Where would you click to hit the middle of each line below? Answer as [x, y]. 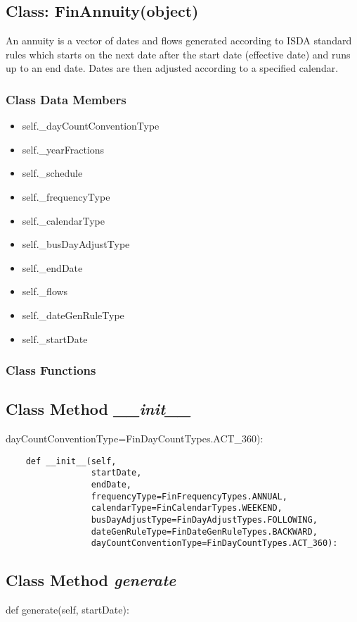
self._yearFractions [63, 149]
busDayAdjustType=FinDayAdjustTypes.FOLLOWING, [204, 520]
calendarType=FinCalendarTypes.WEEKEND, [187, 508]
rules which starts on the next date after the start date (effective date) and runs [178, 54]
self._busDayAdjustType [76, 244]
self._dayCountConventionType [91, 126]
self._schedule [52, 173]
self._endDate [52, 267]
